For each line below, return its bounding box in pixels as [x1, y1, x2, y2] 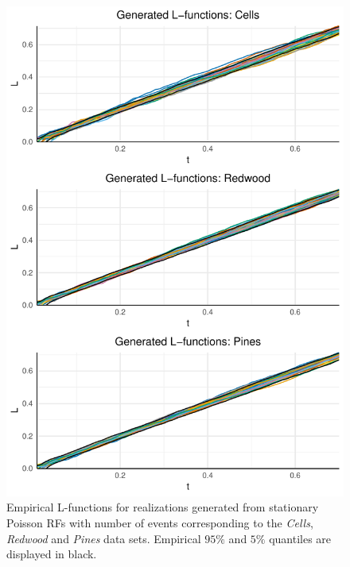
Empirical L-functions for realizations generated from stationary [6, 499, 319, 515]
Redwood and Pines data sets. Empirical [6, 530, 201, 546]
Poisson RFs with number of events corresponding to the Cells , [6, 514, 313, 530]
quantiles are [269, 530, 332, 546]
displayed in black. [6, 546, 97, 562]
